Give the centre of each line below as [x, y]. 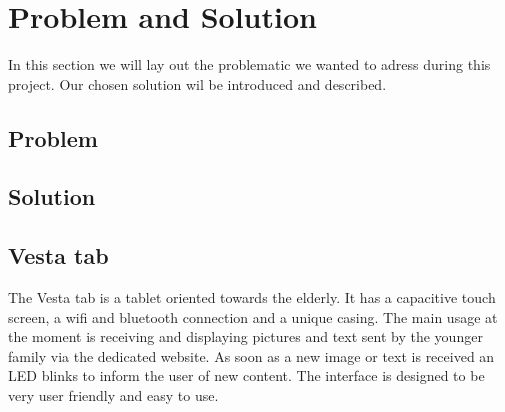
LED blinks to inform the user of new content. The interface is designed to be [246, 375]
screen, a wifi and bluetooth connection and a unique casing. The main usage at [253, 316]
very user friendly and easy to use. [113, 395]
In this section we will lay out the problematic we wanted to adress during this [249, 64]
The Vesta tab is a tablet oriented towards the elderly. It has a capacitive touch [252, 297]
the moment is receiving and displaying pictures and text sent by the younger [245, 336]
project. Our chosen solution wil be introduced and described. [197, 83]
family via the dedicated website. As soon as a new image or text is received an [251, 355]
